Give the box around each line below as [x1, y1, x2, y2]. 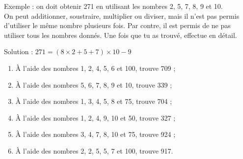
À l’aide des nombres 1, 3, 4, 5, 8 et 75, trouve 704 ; [15, 96, 172, 106]
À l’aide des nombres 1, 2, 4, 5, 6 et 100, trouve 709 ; [15, 63, 176, 73]
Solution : [4, 46, 33, 57]
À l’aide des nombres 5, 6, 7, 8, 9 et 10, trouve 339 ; [15, 79, 172, 90]
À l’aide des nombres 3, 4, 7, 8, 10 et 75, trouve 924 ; [15, 129, 176, 139]
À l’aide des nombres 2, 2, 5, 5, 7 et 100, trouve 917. [15, 145, 173, 156]
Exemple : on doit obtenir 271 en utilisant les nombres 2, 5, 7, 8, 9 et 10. [4, 1, 223, 11]
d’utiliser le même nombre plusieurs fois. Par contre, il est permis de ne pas [4, 20, 231, 31]
